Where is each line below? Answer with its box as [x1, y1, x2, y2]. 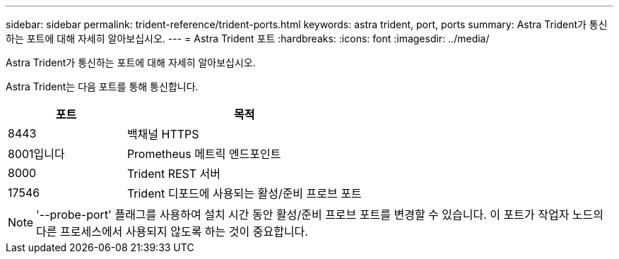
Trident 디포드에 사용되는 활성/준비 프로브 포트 [126, 186, 362, 200]
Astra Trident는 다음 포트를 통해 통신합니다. [6, 80, 199, 92]
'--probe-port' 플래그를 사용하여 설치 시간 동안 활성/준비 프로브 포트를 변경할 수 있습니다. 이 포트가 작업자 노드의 [36, 207, 604, 222]
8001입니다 [8, 147, 65, 161]
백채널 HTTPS [126, 127, 199, 141]
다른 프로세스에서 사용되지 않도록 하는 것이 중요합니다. [36, 224, 308, 239]
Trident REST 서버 [126, 167, 221, 181]
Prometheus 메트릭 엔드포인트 [126, 147, 281, 161]
